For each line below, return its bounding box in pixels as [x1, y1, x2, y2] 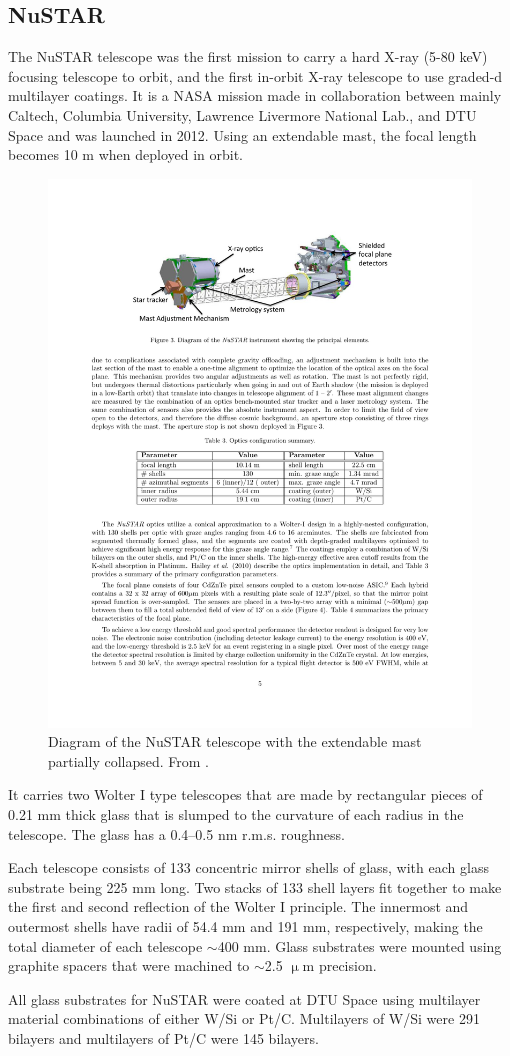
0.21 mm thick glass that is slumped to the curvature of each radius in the [8, 804, 464, 825]
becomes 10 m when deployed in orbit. [8, 144, 243, 165]
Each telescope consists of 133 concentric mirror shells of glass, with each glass [8, 857, 489, 878]
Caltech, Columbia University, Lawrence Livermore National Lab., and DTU [8, 104, 477, 125]
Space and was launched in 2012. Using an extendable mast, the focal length [8, 124, 477, 145]
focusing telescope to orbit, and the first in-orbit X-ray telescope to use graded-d [8, 65, 503, 86]
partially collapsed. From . [48, 750, 209, 771]
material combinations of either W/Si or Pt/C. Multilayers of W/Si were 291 [8, 1008, 480, 1029]
